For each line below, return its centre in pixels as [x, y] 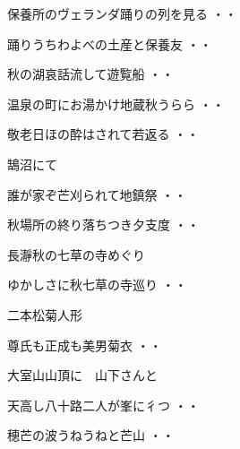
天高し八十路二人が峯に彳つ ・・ [103, 405]
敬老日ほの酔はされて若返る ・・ [103, 134]
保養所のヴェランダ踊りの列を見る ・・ [122, 13]
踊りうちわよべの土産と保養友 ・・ [110, 43]
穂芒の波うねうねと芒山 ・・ [91, 435]
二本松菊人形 [45, 314]
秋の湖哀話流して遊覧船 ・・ [91, 74]
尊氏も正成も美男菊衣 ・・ [85, 345]
